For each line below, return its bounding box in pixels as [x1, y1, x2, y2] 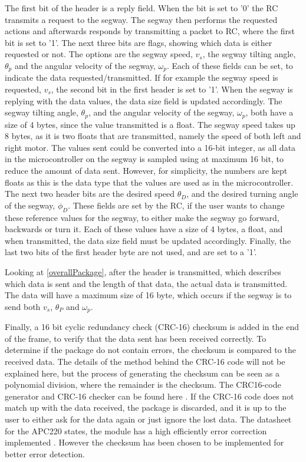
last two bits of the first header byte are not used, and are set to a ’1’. [5, 246, 257, 258]
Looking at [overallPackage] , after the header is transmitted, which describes [5, 265, 281, 278]
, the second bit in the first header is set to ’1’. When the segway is [51, 83, 293, 95]
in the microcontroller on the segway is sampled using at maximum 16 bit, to [5, 153, 284, 165]
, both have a [245, 106, 294, 118]
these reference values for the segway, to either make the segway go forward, [5, 211, 279, 223]
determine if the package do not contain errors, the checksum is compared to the [5, 344, 296, 356]
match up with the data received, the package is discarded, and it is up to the [5, 401, 287, 414]
